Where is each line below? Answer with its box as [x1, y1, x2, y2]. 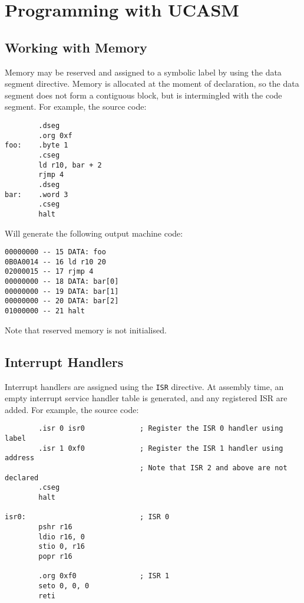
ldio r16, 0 [38, 532, 85, 541]
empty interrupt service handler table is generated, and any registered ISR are [5, 392, 288, 404]
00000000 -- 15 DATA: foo [5, 248, 106, 257]
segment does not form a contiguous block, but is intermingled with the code [5, 89, 282, 101]
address [5, 454, 35, 463]
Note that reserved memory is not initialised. [5, 323, 167, 336]
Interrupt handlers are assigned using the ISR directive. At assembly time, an [5, 380, 284, 392]
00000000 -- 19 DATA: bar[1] [5, 287, 119, 296]
